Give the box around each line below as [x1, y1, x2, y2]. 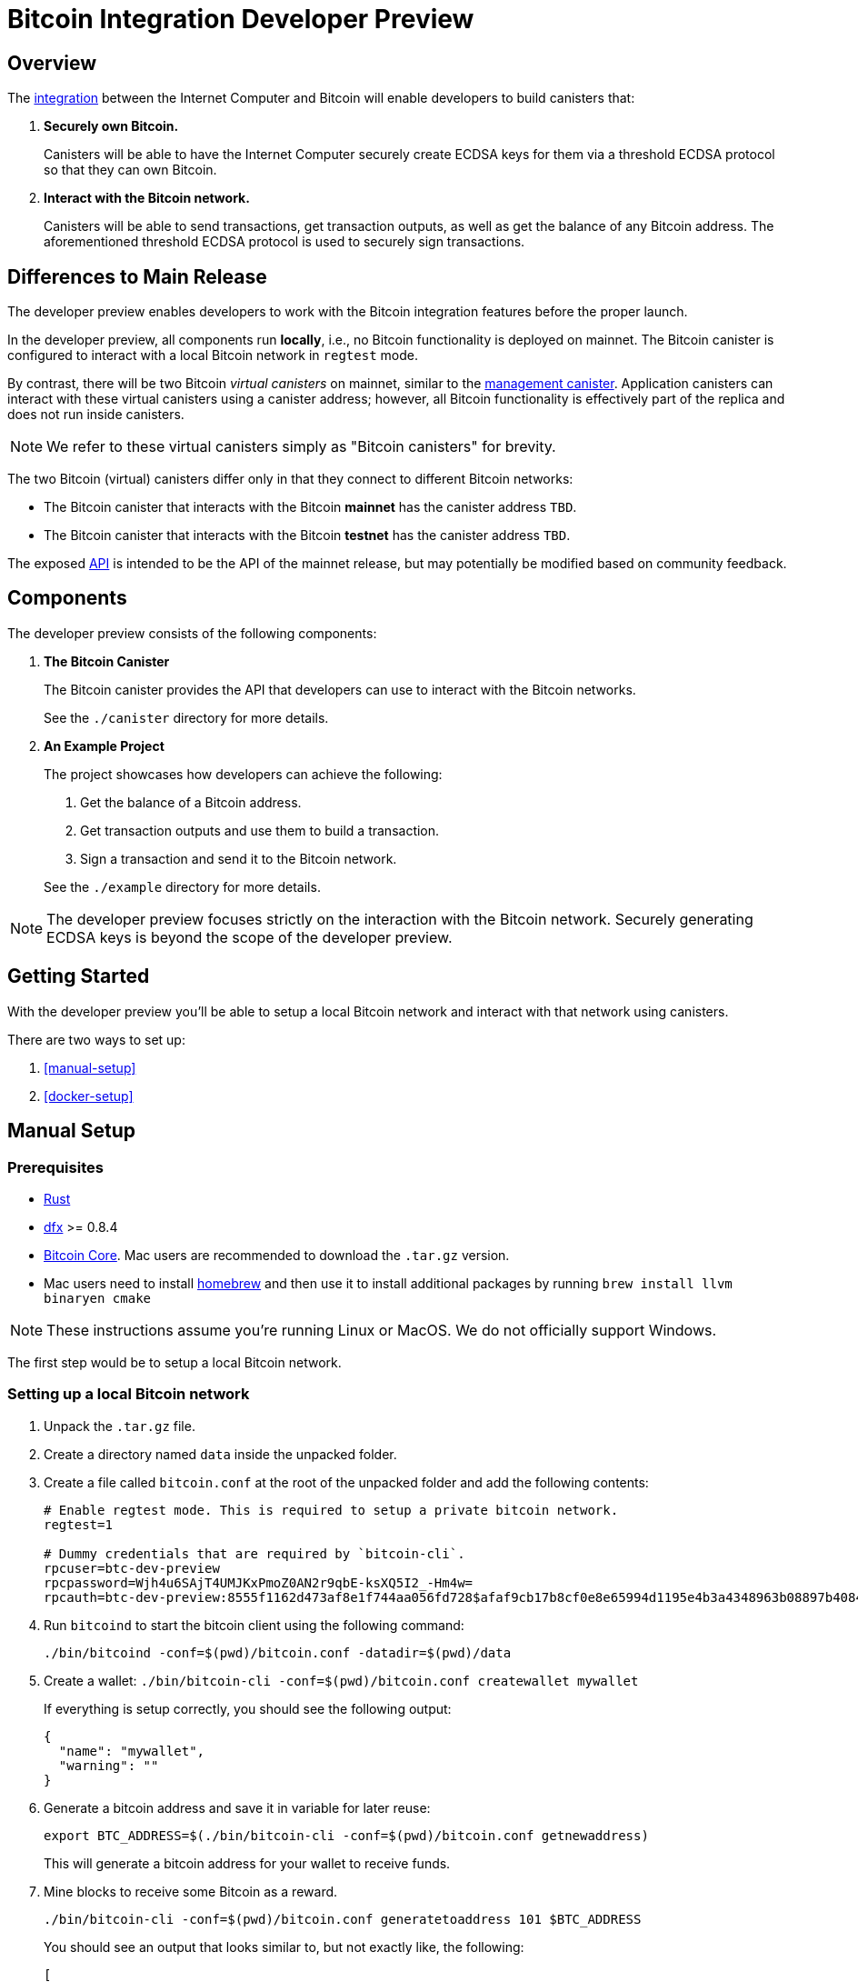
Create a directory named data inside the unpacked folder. [44, 1446, 397, 1462]
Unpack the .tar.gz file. [44, 1417, 195, 1434]
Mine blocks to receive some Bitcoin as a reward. [44, 1883, 338, 1899]
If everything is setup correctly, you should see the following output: [44, 1700, 452, 1717]
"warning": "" [58, 1757, 159, 1773]
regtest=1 [44, 1517, 113, 1532]
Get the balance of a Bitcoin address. [80, 794, 302, 810]
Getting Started [7, 965, 150, 988]
